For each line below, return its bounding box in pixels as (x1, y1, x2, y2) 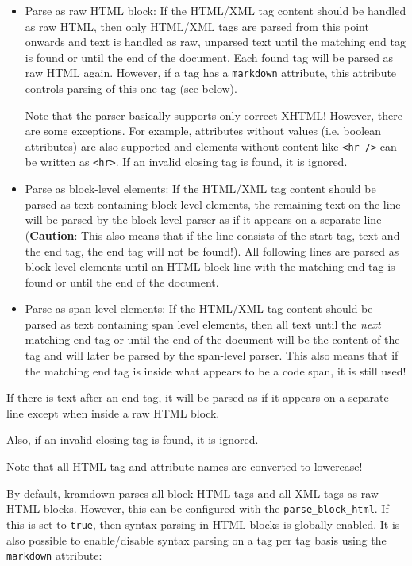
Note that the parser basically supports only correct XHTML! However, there (25, 106, 402, 123)
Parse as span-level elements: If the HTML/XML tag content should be (25, 300, 373, 317)
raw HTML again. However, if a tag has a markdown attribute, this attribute (25, 64, 397, 81)
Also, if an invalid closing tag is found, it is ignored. (6, 431, 259, 448)
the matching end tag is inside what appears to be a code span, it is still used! (25, 362, 406, 379)
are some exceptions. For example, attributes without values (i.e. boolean (25, 122, 382, 139)
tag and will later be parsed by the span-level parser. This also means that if (25, 347, 399, 364)
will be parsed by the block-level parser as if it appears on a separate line (25, 211, 382, 228)
